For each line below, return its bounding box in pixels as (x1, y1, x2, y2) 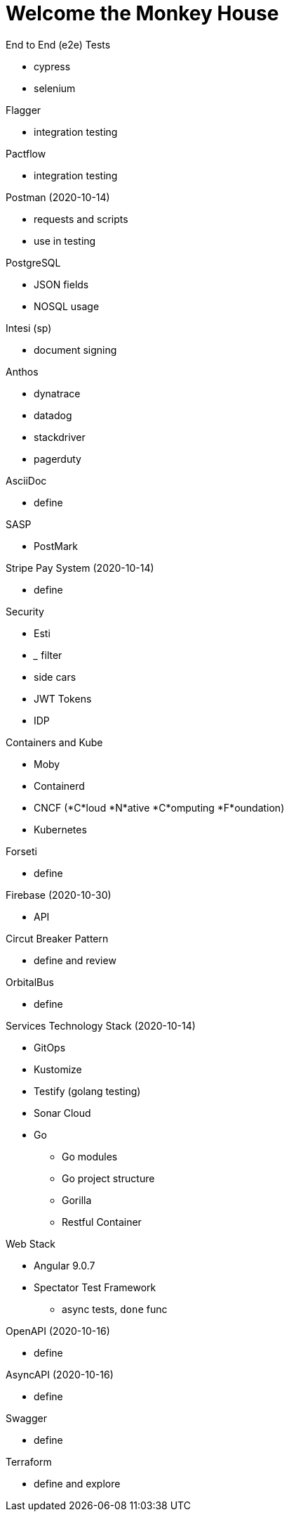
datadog (34, 409, 72, 421)
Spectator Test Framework (34, 1281, 156, 1293)
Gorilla (62, 1193, 92, 1206)
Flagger (6, 103, 41, 116)
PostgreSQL (6, 256, 61, 269)
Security (6, 605, 44, 617)
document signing (34, 343, 117, 356)
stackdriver (34, 430, 86, 443)
